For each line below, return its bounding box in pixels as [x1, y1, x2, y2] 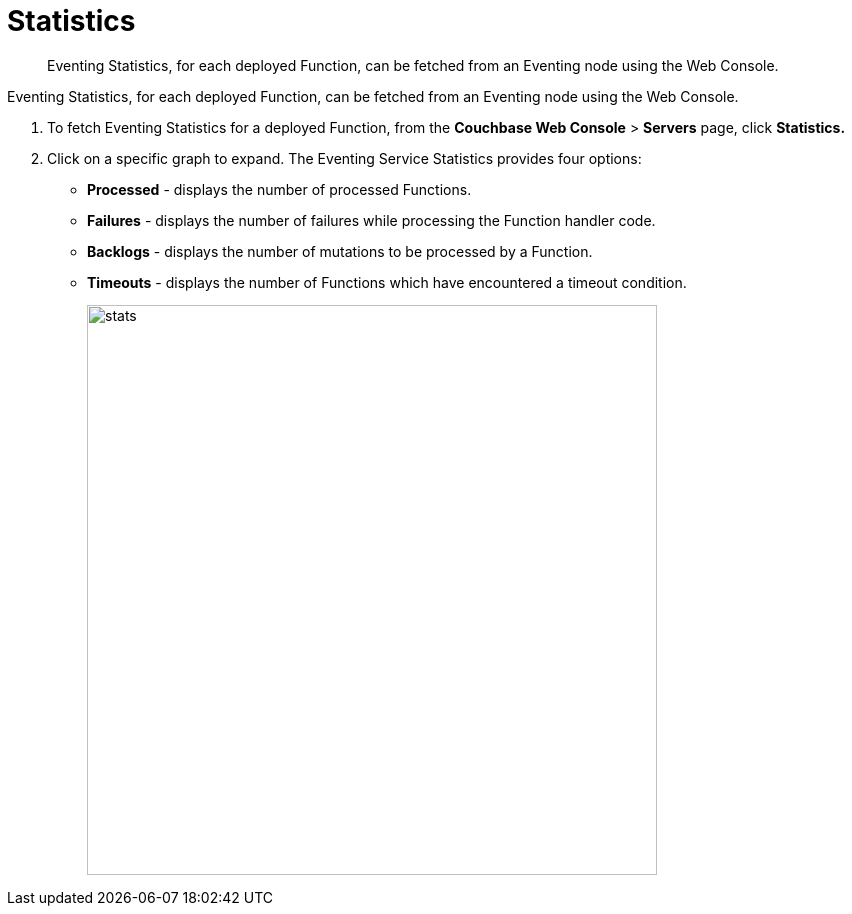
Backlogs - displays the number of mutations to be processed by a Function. [87, 242, 593, 260]
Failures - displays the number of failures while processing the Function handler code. [87, 211, 656, 229]
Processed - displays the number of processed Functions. [87, 180, 472, 198]
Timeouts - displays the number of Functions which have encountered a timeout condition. [87, 273, 687, 291]
